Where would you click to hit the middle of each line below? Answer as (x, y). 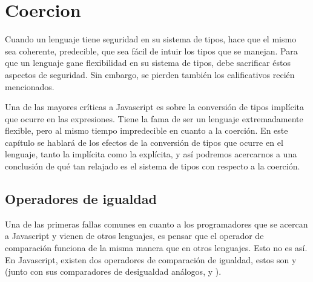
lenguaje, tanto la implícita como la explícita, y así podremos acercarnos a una (151, 154)
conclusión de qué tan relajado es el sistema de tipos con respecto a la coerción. (153, 166)
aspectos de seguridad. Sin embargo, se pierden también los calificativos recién (150, 74)
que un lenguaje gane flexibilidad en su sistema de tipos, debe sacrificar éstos (148, 63)
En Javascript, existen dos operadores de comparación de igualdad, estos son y (151, 259)
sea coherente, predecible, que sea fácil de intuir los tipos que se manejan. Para (151, 51)
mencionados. (30, 86)
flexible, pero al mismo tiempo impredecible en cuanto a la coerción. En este (147, 130)
